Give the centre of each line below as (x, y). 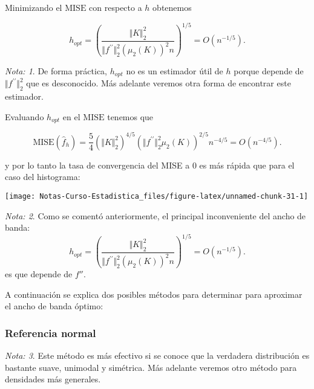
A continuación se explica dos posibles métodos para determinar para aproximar (154, 294)
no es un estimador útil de (175, 71)
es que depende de (39, 274)
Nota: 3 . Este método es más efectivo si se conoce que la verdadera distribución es (157, 355)
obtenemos (172, 7)
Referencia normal (51, 333)
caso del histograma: (43, 177)
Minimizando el (34, 7)
